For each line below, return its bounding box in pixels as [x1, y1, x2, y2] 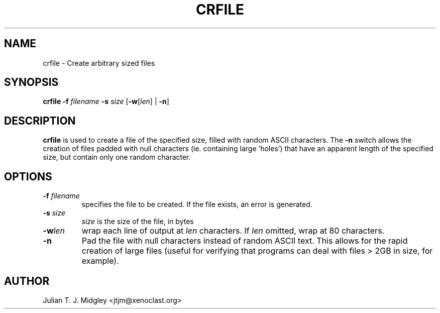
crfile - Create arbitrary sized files [43, 58, 155, 67]
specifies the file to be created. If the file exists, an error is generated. [81, 200, 312, 209]
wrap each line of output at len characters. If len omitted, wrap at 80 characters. [81, 226, 385, 236]
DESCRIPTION [4, 114, 76, 127]
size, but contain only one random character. [43, 153, 191, 162]
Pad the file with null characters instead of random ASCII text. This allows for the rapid [81, 236, 408, 246]
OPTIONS [4, 170, 52, 183]
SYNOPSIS [4, 76, 59, 89]
